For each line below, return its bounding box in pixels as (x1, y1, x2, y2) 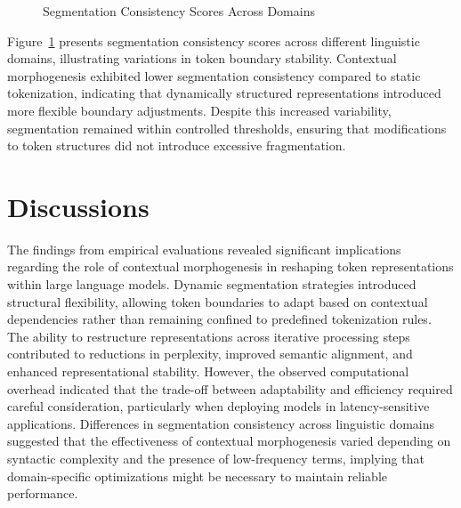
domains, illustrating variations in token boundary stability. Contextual (7, 49, 397, 68)
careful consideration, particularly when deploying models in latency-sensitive (7, 397, 430, 415)
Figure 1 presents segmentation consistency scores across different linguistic (7, 31, 420, 50)
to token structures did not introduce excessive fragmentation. (7, 136, 346, 155)
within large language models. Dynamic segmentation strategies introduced (7, 275, 417, 294)
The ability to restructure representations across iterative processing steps (7, 327, 410, 345)
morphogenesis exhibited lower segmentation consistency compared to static (7, 66, 421, 85)
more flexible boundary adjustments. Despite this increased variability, (7, 101, 392, 119)
